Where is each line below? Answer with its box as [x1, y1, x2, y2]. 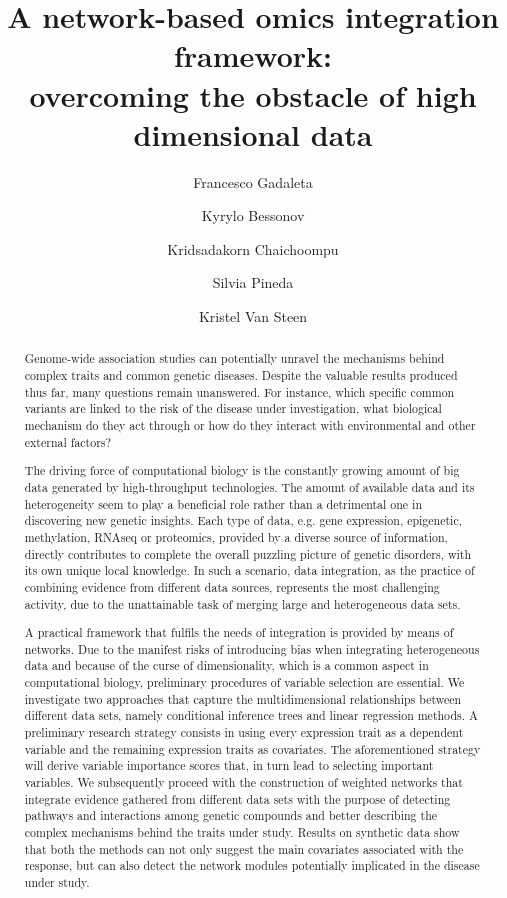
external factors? [24, 433, 112, 450]
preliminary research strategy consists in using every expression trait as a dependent [24, 724, 464, 741]
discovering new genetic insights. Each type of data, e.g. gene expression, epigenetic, [24, 512, 462, 529]
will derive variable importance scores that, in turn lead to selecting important [24, 757, 434, 774]
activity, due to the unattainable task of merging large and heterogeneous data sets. [24, 595, 461, 612]
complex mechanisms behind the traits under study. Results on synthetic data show [24, 823, 460, 840]
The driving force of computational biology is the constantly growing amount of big [24, 462, 460, 479]
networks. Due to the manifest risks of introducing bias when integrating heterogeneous [24, 640, 480, 657]
